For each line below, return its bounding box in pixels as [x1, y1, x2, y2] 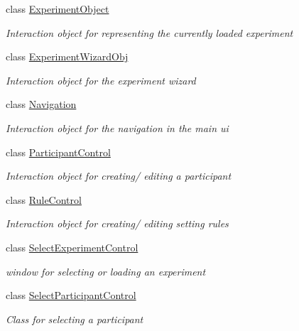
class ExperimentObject [6, 1, 109, 16]
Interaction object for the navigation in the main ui [6, 120, 229, 135]
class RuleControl [6, 192, 82, 207]
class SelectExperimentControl [6, 239, 138, 254]
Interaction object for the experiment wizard [6, 72, 196, 87]
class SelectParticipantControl [6, 288, 136, 303]
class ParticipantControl [6, 144, 111, 159]
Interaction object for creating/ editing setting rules [6, 216, 229, 231]
